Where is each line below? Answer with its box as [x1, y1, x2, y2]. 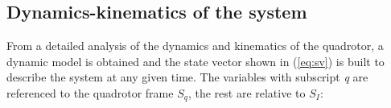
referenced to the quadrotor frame [6, 84, 174, 101]
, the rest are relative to [187, 84, 306, 101]
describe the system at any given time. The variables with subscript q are [6, 69, 368, 85]
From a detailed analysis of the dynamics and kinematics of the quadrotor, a [6, 37, 384, 54]
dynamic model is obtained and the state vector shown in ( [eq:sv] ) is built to [6, 52, 385, 69]
